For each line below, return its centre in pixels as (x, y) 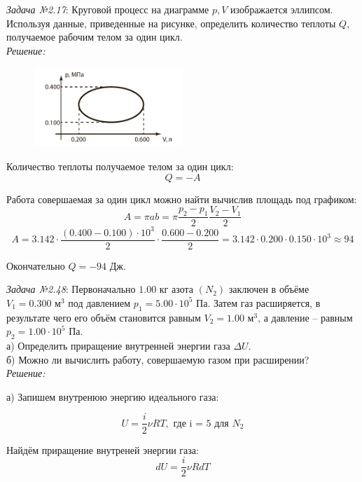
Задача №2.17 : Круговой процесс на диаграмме (108, 9)
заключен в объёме (269, 289)
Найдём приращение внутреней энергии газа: (103, 449)
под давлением (99, 302)
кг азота (176, 289)
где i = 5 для (201, 424)
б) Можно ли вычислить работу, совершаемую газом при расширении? (158, 359)
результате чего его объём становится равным (104, 317)
